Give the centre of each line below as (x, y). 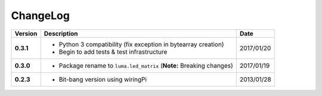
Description (61, 33)
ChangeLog (40, 16)
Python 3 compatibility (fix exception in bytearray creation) (141, 44)
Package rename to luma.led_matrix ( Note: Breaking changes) (146, 66)
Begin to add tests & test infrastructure (113, 52)
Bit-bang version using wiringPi (103, 79)
